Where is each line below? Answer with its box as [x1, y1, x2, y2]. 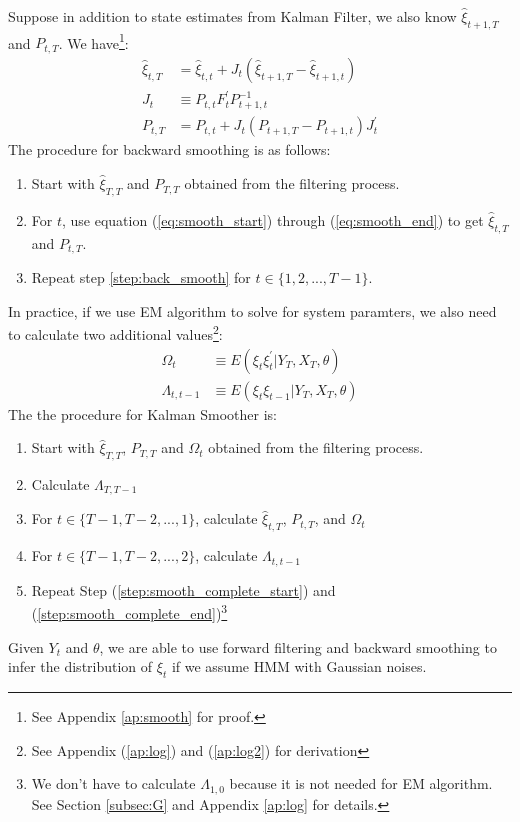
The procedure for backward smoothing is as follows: [8, 139, 331, 160]
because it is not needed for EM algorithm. [229, 773, 493, 794]
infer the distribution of [8, 656, 153, 677]
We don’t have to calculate [31, 773, 196, 794]
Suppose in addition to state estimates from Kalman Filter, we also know [8, 6, 457, 26]
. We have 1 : [58, 29, 129, 53]
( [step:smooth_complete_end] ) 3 [31, 600, 228, 623]
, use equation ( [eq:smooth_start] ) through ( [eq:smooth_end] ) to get [62, 209, 484, 230]
